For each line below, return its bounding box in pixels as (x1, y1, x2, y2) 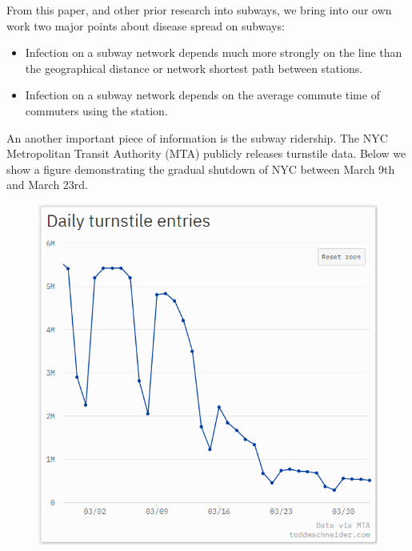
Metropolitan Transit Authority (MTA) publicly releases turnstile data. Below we (6, 145, 406, 162)
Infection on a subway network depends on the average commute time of (25, 86, 380, 103)
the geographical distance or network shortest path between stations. (25, 59, 363, 76)
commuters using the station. (25, 102, 168, 119)
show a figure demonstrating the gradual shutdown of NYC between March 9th (6, 160, 395, 177)
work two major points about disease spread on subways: (6, 17, 285, 34)
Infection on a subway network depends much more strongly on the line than (25, 44, 402, 61)
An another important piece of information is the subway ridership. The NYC (6, 129, 388, 146)
